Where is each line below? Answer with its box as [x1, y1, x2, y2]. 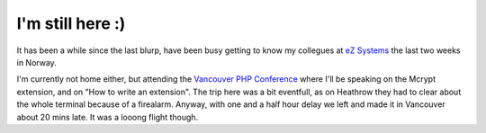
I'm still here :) [16, 13, 126, 33]
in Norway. [16, 57, 58, 67]
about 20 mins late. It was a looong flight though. [16, 111, 199, 122]
